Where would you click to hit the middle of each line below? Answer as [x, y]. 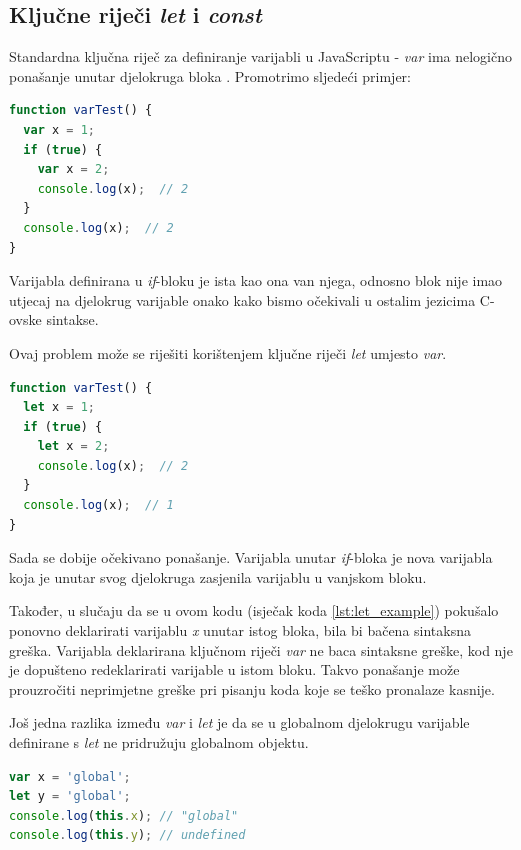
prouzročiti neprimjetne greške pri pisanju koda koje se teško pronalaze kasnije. [252, 688]
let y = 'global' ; [70, 796]
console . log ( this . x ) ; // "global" [124, 815]
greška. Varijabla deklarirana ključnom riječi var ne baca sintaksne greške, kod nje [261, 649]
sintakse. [72, 319]
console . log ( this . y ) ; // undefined [127, 835]
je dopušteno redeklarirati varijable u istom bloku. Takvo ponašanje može [234, 669]
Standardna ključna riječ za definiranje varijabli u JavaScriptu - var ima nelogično [260, 56]
